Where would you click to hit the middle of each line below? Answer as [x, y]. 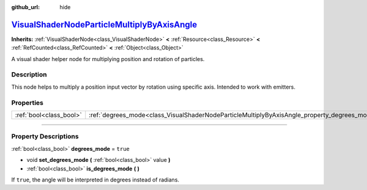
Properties [28, 103]
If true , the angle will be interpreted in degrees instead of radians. [95, 180]
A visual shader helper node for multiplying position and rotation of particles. [108, 59]
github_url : [25, 7]
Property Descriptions [45, 136]
